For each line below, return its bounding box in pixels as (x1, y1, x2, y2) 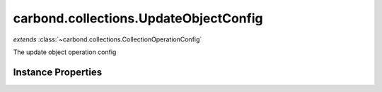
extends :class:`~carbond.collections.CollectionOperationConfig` (13, 35, 202, 44)
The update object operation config (13, 48, 117, 56)
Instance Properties (13, 66, 103, 78)
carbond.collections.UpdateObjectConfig (13, 11, 263, 26)
